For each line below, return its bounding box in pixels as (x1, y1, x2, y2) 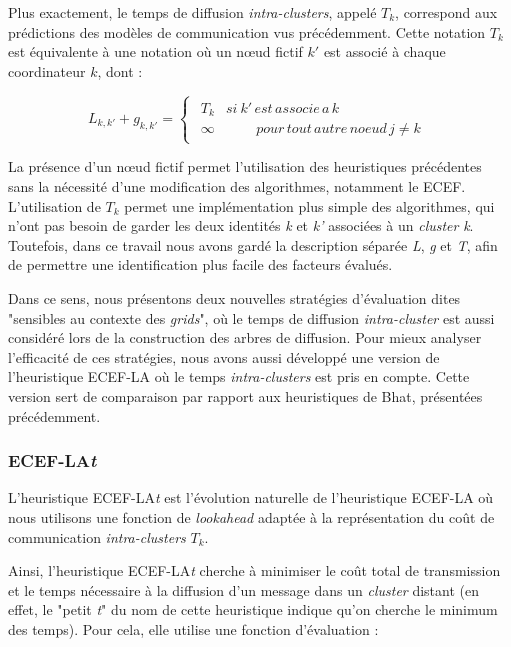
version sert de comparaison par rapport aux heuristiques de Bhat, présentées (8, 385, 483, 406)
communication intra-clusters (8, 526, 186, 547)
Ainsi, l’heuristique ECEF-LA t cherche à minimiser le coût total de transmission (8, 560, 501, 581)
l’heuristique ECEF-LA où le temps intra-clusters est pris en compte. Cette (8, 366, 470, 387)
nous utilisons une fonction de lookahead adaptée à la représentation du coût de (8, 506, 495, 527)
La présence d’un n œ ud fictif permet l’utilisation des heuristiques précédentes (8, 156, 482, 177)
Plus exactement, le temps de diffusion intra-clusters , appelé (8, 2, 377, 22)
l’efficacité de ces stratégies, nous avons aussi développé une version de (8, 346, 440, 367)
